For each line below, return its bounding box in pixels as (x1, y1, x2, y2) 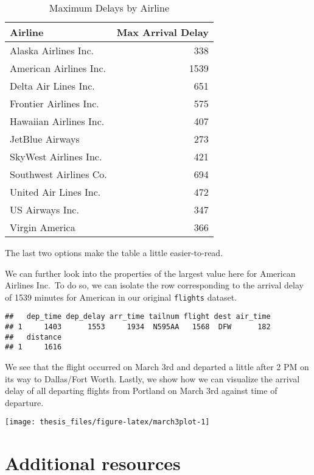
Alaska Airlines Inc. (10, 43, 94, 57)
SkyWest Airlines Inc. (10, 149, 102, 163)
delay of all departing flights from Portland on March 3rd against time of (5, 384, 277, 397)
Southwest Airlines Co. (10, 167, 107, 181)
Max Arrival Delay (116, 25, 209, 39)
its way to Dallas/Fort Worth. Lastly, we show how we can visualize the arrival (5, 372, 300, 385)
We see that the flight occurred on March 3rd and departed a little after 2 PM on (5, 360, 309, 373)
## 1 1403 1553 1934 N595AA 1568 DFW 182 (5, 323, 271, 332)
